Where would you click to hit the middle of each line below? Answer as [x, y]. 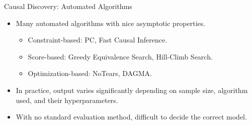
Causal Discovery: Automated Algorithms [68, 6]
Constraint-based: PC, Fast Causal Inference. [98, 40]
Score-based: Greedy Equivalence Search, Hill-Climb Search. [120, 56]
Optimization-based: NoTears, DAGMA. [90, 73]
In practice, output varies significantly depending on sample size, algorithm [132, 90]
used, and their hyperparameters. [67, 100]
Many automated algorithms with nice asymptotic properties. [111, 23]
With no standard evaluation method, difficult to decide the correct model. [131, 117]
